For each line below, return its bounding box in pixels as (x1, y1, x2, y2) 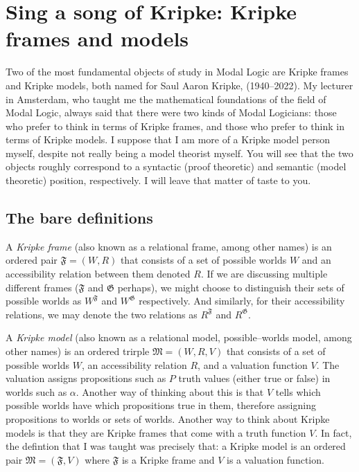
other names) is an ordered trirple (6, 344, 150, 358)
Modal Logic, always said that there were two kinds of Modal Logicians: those (6, 105, 337, 120)
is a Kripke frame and (121, 452, 215, 466)
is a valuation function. (227, 452, 324, 466)
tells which (275, 384, 321, 399)
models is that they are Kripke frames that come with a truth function (6, 425, 306, 439)
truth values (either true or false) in (178, 371, 331, 385)
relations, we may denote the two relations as (6, 307, 198, 321)
